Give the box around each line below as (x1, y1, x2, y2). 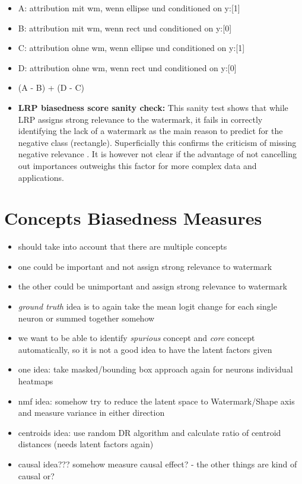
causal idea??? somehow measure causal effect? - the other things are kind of (18, 457, 297, 470)
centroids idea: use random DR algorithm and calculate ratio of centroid (18, 426, 281, 438)
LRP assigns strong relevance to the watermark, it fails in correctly (18, 113, 263, 125)
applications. (18, 171, 64, 183)
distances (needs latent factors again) (18, 438, 154, 450)
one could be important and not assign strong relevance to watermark (18, 260, 272, 272)
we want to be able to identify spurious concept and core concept (18, 332, 255, 344)
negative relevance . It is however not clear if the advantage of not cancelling (18, 148, 297, 160)
